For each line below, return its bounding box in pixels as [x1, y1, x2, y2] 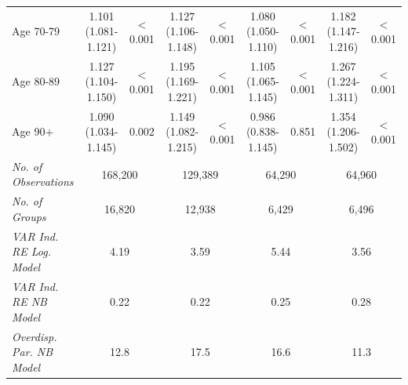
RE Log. [12, 243, 51, 260]
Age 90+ [12, 123, 54, 140]
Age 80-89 [12, 73, 60, 89]
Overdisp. [12, 328, 57, 344]
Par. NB [12, 343, 53, 360]
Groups [12, 208, 46, 224]
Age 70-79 [12, 23, 60, 39]
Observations [12, 173, 74, 190]
